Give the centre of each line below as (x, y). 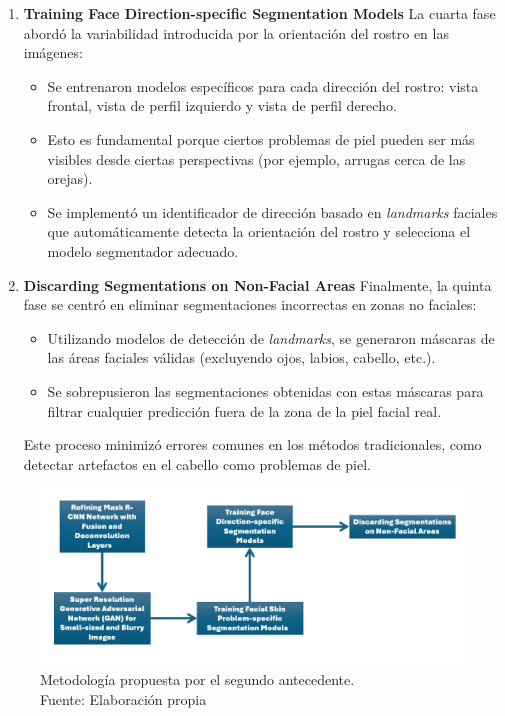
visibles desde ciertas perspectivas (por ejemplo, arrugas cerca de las (256, 158)
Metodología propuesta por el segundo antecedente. (197, 679)
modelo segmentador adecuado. (143, 250)
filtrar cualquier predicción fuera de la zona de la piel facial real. (244, 410)
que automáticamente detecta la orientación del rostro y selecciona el (259, 231)
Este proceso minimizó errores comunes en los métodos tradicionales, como (252, 444)
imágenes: (53, 52)
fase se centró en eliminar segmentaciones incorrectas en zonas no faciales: (250, 304)
